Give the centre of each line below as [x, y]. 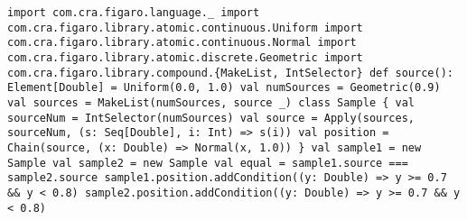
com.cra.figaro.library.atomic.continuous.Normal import [182, 43]
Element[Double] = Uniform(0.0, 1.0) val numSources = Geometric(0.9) [224, 88]
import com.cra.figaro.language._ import [134, 13]
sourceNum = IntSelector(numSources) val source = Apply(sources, [211, 118]
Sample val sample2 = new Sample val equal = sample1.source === [208, 163]
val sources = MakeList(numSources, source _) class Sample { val [211, 102]
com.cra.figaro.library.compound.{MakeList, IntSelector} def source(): [230, 73]
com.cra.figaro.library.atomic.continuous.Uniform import [185, 27]
